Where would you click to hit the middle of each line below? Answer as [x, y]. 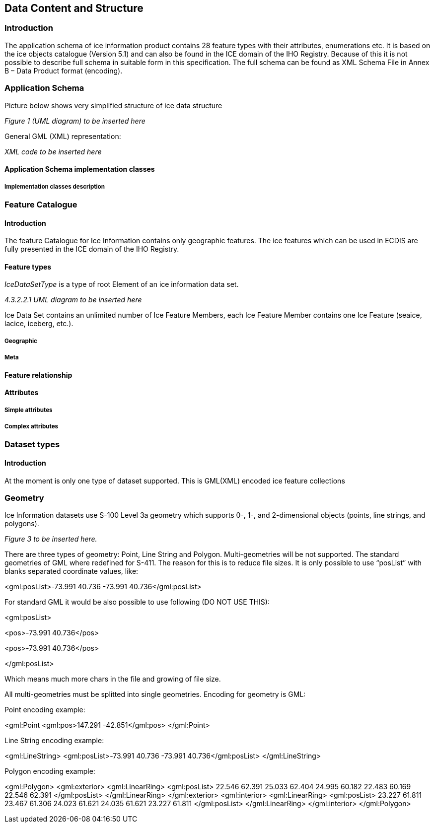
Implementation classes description [55, 186]
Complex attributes [32, 426]
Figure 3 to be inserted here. [51, 539]
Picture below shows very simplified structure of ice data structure [113, 105]
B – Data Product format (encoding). [64, 70]
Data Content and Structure [74, 8]
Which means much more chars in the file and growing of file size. [113, 679]
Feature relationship [38, 375]
